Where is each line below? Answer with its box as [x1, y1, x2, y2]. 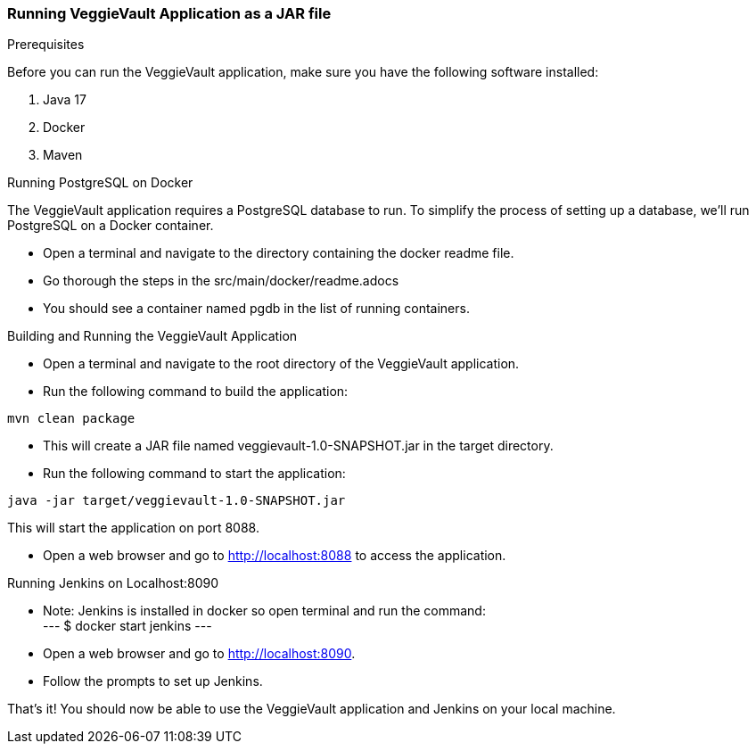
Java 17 [43, 92, 86, 108]
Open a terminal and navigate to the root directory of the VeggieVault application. [43, 356, 520, 372]
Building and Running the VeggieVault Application [7, 328, 298, 344]
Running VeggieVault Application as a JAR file [7, 4, 332, 22]
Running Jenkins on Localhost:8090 [7, 575, 219, 591]
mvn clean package [7, 411, 136, 426]
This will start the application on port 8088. [7, 520, 259, 536]
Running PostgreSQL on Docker [7, 175, 193, 191]
